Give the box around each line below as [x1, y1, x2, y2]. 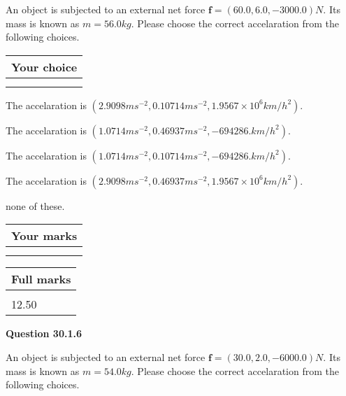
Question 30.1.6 [6, 326, 82, 341]
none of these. [6, 198, 65, 213]
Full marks [11, 271, 71, 288]
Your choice [11, 58, 78, 75]
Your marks [11, 227, 78, 244]
